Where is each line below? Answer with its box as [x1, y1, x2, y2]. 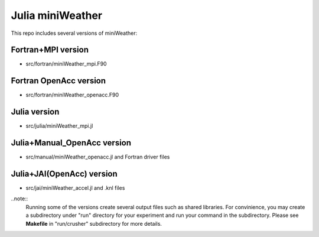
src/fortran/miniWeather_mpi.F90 [25, 60, 107, 67]
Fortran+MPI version [11, 45, 89, 55]
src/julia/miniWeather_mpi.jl [25, 122, 93, 129]
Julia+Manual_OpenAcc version [11, 138, 132, 148]
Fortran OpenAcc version [11, 76, 106, 86]
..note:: [11, 195, 28, 202]
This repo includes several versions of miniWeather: [11, 30, 138, 37]
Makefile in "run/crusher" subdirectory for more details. [25, 220, 162, 227]
